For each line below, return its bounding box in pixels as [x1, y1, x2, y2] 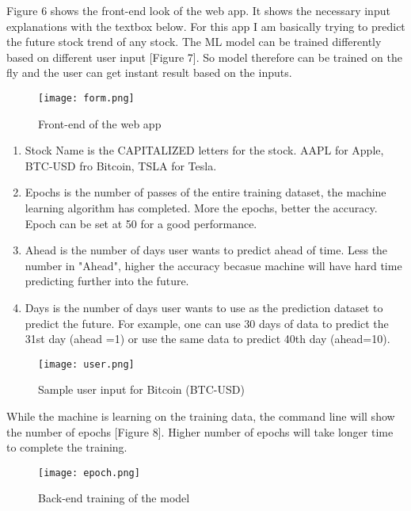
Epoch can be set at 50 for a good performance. [25, 215, 257, 231]
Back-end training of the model [38, 490, 190, 506]
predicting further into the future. [25, 273, 189, 289]
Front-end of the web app [38, 115, 162, 132]
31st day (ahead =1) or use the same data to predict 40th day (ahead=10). [25, 330, 390, 347]
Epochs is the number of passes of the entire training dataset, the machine [25, 184, 386, 200]
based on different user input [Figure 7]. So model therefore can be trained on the [6, 48, 402, 65]
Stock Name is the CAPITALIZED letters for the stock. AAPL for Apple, [25, 142, 384, 158]
